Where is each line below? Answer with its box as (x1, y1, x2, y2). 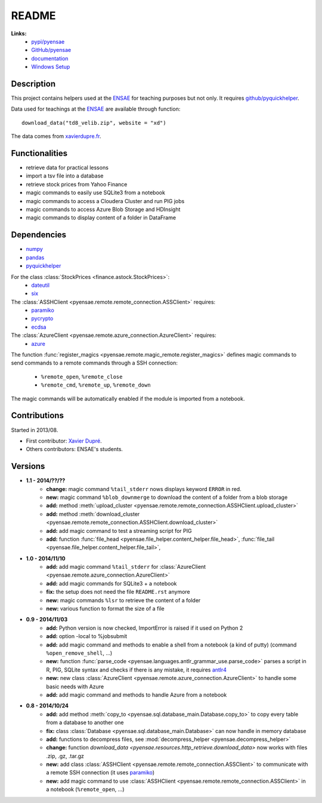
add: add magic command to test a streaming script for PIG (46, 527, 192, 534)
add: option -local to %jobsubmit (46, 633, 128, 640)
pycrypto (31, 315, 54, 322)
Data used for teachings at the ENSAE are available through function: (11, 105, 181, 113)
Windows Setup (31, 63, 70, 71)
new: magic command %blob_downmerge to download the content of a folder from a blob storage (46, 494, 288, 501)
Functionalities (11, 148, 68, 158)
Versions (11, 461, 45, 471)
